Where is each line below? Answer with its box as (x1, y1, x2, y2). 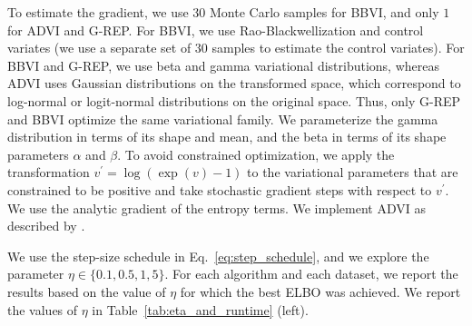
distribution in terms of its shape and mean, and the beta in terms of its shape (7, 127, 447, 146)
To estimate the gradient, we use (7, 3, 189, 21)
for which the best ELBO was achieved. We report (180, 282, 461, 301)
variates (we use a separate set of (7, 38, 192, 57)
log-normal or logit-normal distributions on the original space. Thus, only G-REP (7, 91, 461, 110)
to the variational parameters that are (247, 163, 458, 182)
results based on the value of (7, 282, 166, 301)
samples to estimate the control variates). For (211, 38, 465, 57)
